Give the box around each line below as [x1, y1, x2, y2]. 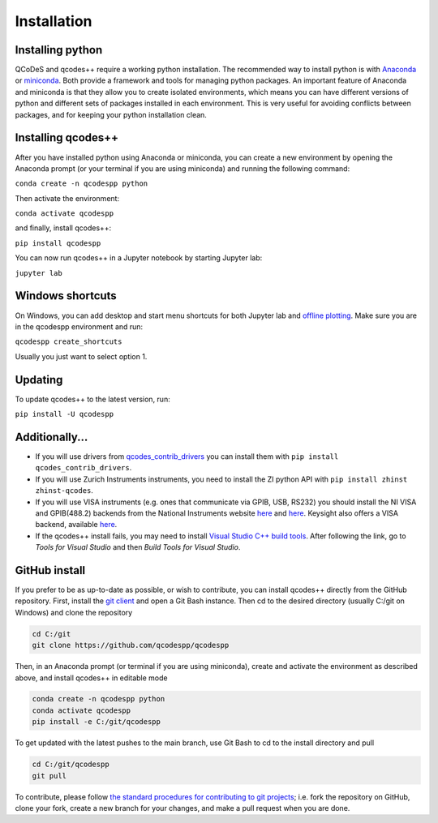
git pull [32, 771, 67, 780]
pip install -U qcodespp [15, 409, 114, 419]
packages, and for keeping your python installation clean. [15, 109, 207, 119]
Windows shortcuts [15, 289, 117, 303]
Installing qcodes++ [15, 131, 119, 145]
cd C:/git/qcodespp [32, 760, 109, 769]
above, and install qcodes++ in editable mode [15, 673, 168, 683]
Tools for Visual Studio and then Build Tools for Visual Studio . [35, 542, 241, 552]
